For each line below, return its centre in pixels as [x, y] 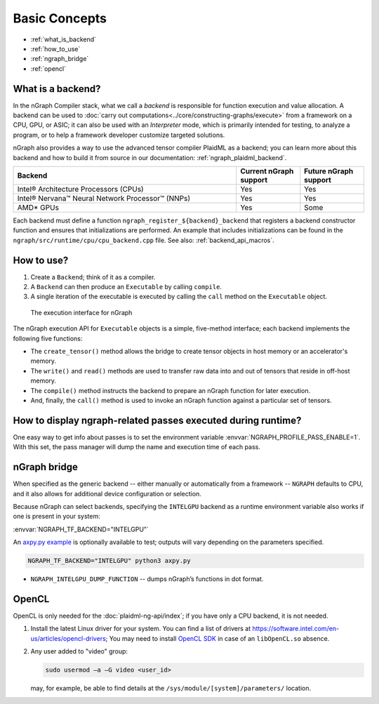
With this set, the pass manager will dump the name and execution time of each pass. [137, 447]
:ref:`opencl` [48, 68]
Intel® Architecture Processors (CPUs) [80, 189]
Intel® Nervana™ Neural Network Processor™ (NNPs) [104, 198]
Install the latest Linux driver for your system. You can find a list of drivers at [141, 629]
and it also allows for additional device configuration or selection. [107, 493]
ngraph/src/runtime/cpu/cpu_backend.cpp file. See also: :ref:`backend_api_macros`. [144, 240]
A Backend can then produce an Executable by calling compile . [126, 287]
